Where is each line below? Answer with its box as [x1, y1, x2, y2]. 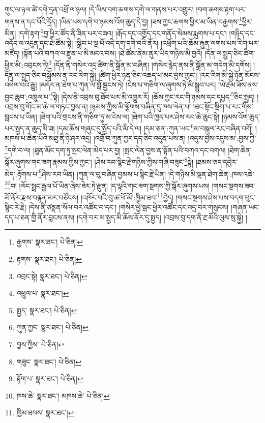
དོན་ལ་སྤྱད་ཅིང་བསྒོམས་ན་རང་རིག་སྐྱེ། [5, 69, 96, 80]
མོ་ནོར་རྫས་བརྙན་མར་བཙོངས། [5, 192, 78, 202]
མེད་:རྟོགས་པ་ [5, 168, 39, 179]
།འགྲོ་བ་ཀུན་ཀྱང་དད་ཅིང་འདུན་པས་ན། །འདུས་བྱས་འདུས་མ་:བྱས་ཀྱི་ [93, 133, 256, 143]
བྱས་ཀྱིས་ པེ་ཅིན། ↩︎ [16, 339, 65, 349]
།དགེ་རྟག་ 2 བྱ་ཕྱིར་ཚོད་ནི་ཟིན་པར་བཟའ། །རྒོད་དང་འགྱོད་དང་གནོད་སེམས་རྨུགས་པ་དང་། [18, 26, 227, 38]
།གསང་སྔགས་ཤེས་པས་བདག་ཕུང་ [175, 192, 255, 202]
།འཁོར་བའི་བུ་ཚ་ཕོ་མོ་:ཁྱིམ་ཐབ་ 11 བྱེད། [80, 191, 173, 202]
